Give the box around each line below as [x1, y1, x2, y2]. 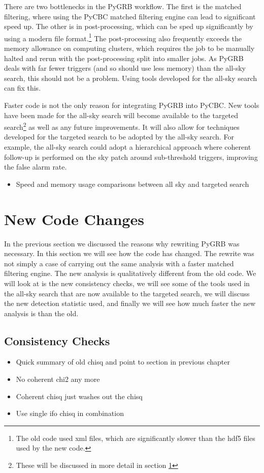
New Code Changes [4, 208, 144, 229]
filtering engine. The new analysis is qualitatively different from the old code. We [4, 268, 256, 279]
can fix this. [4, 82, 41, 93]
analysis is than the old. [4, 308, 79, 318]
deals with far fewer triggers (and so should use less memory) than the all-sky [4, 63, 246, 73]
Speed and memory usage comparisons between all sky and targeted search [16, 178, 249, 189]
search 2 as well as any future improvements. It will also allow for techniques [4, 120, 240, 132]
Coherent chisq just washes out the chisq [16, 391, 143, 401]
